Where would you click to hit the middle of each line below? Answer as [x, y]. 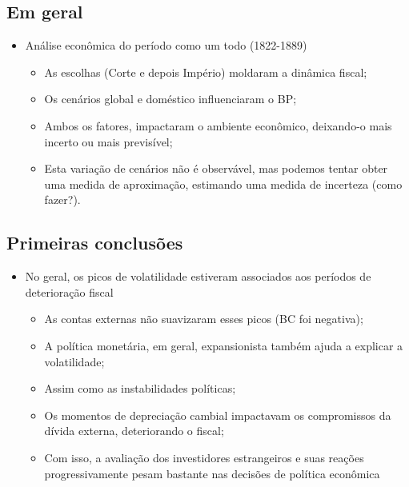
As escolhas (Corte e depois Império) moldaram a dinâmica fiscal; [206, 72]
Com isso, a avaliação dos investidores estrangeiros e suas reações [204, 457]
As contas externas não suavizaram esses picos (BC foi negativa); [204, 319]
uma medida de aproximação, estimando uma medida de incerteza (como [223, 184]
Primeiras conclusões [95, 243]
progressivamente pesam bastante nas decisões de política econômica [212, 473]
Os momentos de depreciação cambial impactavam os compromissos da [218, 415]
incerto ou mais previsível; [108, 141]
